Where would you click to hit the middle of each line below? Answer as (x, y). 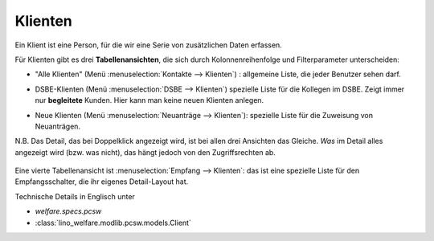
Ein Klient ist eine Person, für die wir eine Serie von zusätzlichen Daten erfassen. (149, 45)
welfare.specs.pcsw (68, 211)
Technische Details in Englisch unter (75, 196)
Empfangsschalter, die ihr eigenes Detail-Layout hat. (102, 182)
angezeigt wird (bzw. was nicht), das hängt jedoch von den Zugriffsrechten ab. (145, 152)
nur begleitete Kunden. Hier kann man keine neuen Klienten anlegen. (149, 100)
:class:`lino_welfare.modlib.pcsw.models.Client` (113, 223)
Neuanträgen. (57, 126)
